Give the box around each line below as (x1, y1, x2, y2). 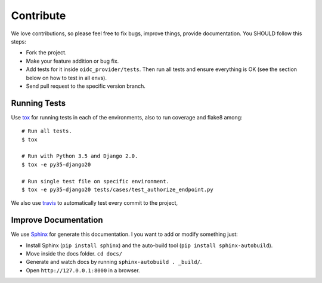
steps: (11, 38, 26, 45)
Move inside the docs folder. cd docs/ (26, 250, 122, 257)
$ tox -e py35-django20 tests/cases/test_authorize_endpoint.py (21, 186, 214, 193)
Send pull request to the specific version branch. (26, 82, 146, 90)
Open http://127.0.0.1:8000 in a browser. (26, 266, 140, 274)
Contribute (11, 9, 66, 22)
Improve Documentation (11, 215, 104, 225)
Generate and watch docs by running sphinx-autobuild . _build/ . (26, 259, 202, 266)
